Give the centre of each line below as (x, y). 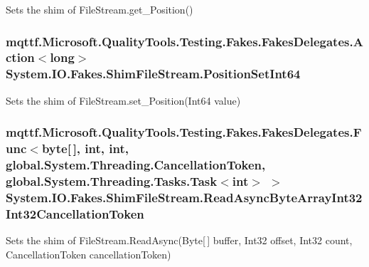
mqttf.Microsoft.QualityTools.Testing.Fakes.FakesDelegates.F (184, 132)
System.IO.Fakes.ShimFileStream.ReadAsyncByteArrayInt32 (184, 197)
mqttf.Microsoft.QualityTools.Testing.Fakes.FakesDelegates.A (184, 41)
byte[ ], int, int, (85, 148)
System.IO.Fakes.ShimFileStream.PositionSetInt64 (153, 74)
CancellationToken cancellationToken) (89, 254)
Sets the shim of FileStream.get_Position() (100, 9)
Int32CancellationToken (75, 213)
